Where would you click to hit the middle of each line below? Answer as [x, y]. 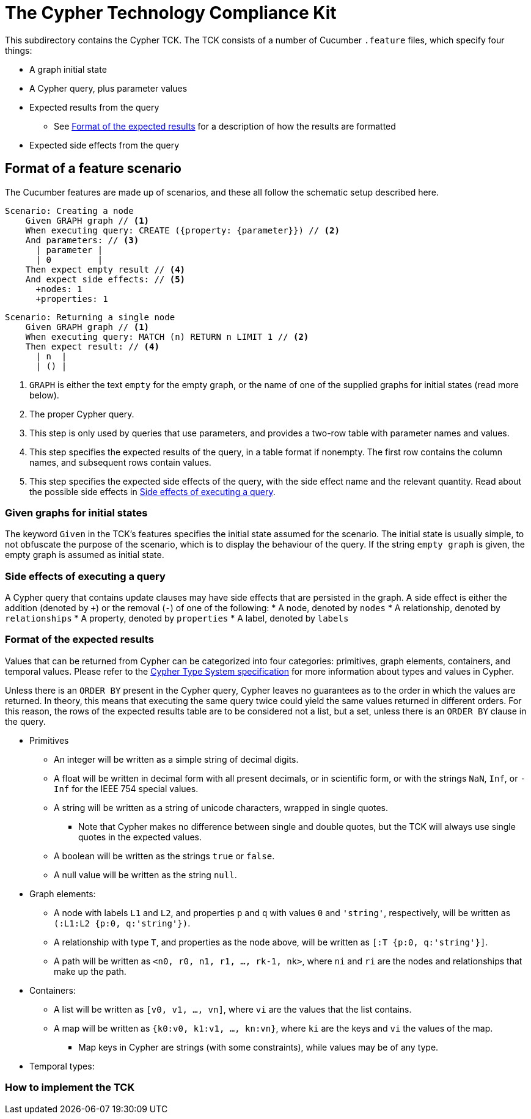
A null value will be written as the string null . [145, 875]
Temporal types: [62, 1066]
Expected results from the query [94, 107]
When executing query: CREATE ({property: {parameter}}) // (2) [182, 230]
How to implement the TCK [70, 1088]
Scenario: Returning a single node [90, 317]
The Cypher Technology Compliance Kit [171, 13]
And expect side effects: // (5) [105, 279]
